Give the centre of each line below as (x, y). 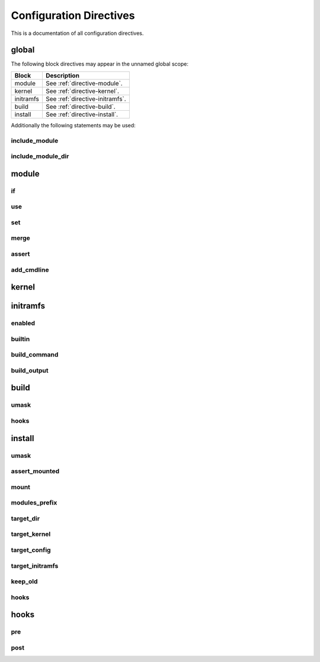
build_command (35, 355)
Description (63, 75)
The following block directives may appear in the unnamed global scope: (100, 64)
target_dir (25, 518)
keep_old (24, 581)
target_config (31, 549)
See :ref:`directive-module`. (84, 83)
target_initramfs (35, 565)
